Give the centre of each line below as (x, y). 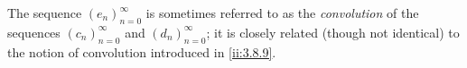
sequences (34, 32)
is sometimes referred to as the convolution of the (282, 13)
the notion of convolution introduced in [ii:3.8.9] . (142, 51)
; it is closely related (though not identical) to (333, 32)
